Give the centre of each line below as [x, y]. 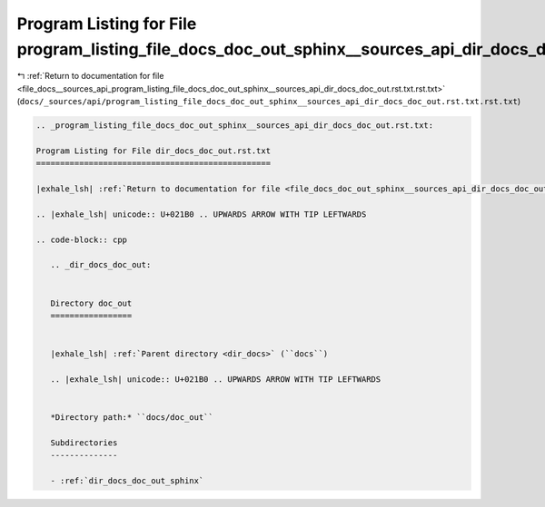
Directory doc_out [91, 303]
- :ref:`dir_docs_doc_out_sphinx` [127, 481]
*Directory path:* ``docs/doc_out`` [132, 418]
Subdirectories [84, 443]
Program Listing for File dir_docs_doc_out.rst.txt [154, 151]
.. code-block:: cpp [81, 239]
